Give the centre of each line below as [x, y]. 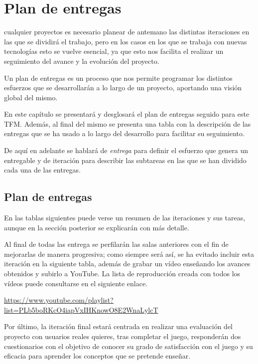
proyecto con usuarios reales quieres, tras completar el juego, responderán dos [123, 336]
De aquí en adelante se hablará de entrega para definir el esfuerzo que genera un [126, 150]
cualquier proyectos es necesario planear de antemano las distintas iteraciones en [127, 32]
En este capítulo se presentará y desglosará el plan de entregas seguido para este [127, 114]
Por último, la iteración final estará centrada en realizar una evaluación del [119, 326]
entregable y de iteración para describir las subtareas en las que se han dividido [125, 160]
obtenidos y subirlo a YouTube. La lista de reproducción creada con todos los [122, 273]
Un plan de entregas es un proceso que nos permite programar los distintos [118, 78]
